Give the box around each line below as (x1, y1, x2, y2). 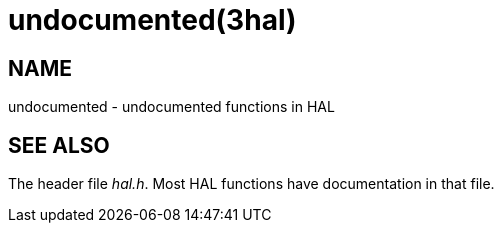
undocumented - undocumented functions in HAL (8, 98, 335, 116)
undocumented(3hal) (8, 3, 297, 37)
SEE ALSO (8, 132, 110, 158)
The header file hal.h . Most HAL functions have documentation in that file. (8, 175, 495, 193)
